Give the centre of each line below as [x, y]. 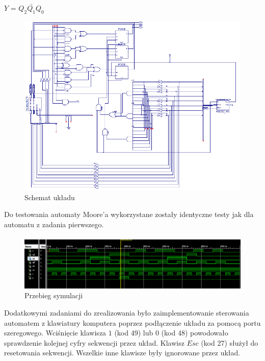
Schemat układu [50, 197]
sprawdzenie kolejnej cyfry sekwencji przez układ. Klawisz [94, 342]
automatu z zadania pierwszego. [54, 224]
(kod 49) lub [134, 333]
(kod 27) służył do [230, 342]
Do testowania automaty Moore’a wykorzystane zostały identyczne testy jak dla [129, 214]
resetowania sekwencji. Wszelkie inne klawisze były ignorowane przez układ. [122, 353]
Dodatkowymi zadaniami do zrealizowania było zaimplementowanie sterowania [127, 312]
